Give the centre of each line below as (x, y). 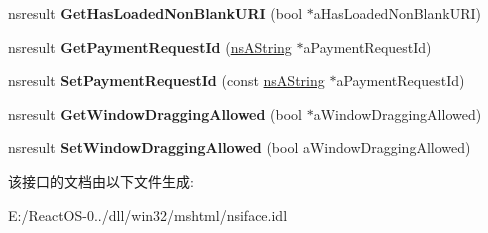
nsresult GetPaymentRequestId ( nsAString (150, 46)
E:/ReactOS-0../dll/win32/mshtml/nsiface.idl (148, 214)
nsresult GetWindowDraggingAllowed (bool (155, 113)
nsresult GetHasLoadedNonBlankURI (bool (155, 13)
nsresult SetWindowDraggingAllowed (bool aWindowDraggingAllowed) (239, 147)
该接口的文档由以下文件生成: (101, 180)
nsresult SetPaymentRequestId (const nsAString (166, 80)
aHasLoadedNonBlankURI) (397, 13)
